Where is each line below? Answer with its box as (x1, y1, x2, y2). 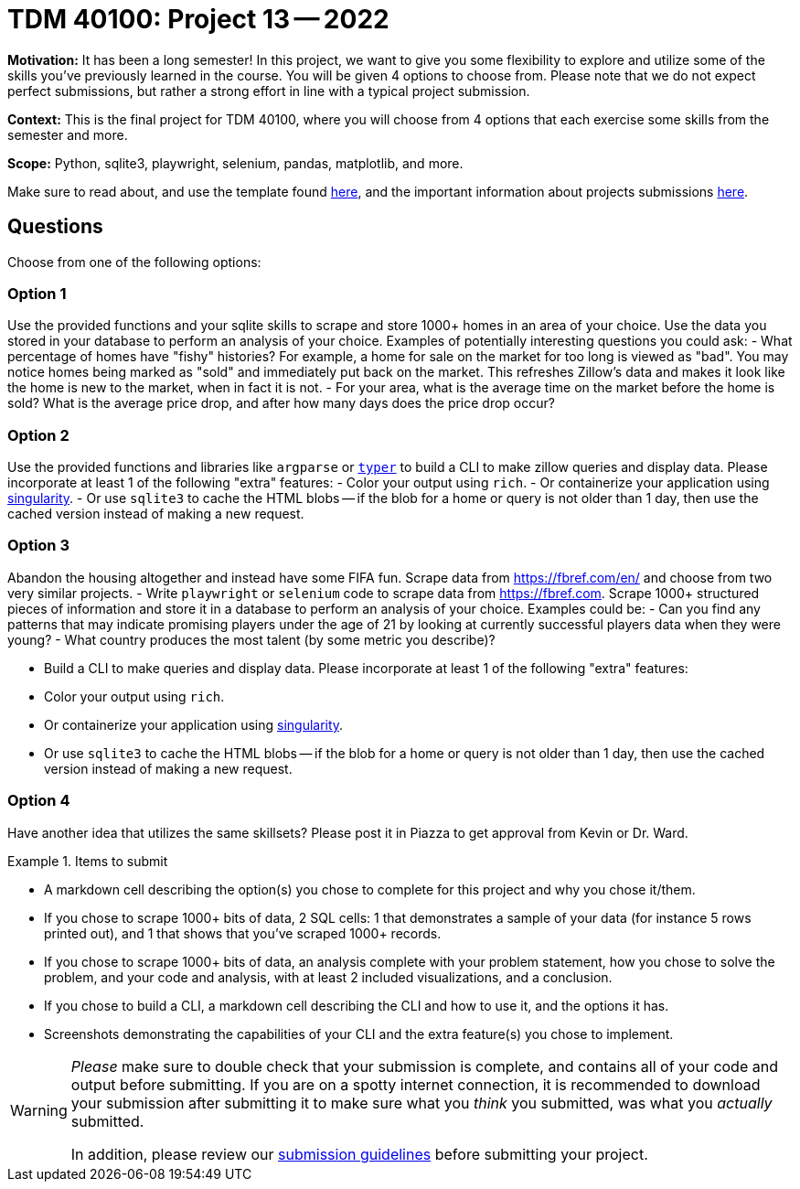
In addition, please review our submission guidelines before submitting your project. (70, 1144, 648, 1163)
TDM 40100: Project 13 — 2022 (7, 4, 389, 35)
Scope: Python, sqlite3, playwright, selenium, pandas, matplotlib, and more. (7, 155, 464, 171)
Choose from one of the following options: (7, 253, 261, 270)
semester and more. (7, 126, 128, 143)
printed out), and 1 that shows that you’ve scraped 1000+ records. (44, 925, 442, 941)
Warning (10, 1100, 68, 1119)
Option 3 (7, 536, 69, 555)
